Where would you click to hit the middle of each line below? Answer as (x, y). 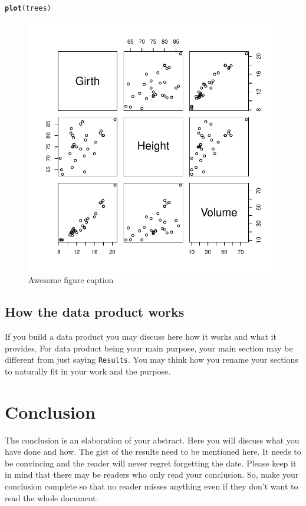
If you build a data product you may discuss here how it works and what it (141, 336)
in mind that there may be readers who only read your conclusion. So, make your (152, 474)
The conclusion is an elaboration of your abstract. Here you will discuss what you (152, 440)
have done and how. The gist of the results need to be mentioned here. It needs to (153, 451)
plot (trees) (28, 8)
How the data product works (95, 312)
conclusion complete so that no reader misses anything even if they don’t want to (152, 486)
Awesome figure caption (71, 280)
